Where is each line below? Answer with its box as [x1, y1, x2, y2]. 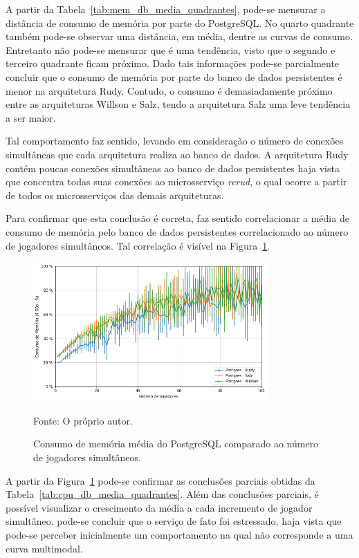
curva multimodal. [6, 541, 83, 555]
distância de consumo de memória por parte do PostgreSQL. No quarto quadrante [6, 15, 354, 30]
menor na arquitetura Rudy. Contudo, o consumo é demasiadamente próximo [6, 83, 333, 97]
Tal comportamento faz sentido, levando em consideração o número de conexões [6, 133, 344, 148]
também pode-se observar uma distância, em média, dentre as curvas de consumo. [6, 29, 353, 44]
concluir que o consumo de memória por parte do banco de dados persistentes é [6, 69, 342, 84]
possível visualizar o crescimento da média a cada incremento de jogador [6, 500, 313, 514]
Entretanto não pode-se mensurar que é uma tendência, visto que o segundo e [6, 42, 335, 57]
